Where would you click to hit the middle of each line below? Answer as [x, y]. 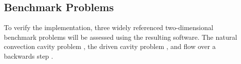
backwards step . [29, 56]
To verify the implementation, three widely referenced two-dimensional [109, 27]
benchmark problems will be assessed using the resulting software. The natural [120, 37]
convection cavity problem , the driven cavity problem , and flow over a [110, 46]
